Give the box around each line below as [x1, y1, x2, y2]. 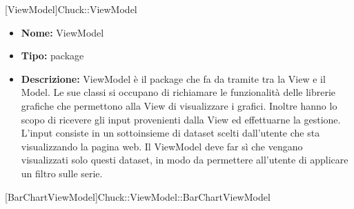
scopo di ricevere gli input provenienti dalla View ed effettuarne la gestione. [21, 112, 341, 126]
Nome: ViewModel [21, 25, 104, 39]
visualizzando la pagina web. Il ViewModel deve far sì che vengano [21, 139, 303, 153]
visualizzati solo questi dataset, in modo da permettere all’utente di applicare [21, 152, 348, 167]
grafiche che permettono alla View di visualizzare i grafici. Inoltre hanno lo [21, 98, 337, 112]
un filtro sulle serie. [21, 166, 103, 180]
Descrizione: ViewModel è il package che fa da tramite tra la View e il [21, 71, 326, 86]
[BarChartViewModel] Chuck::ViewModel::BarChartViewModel [5, 189, 271, 203]
